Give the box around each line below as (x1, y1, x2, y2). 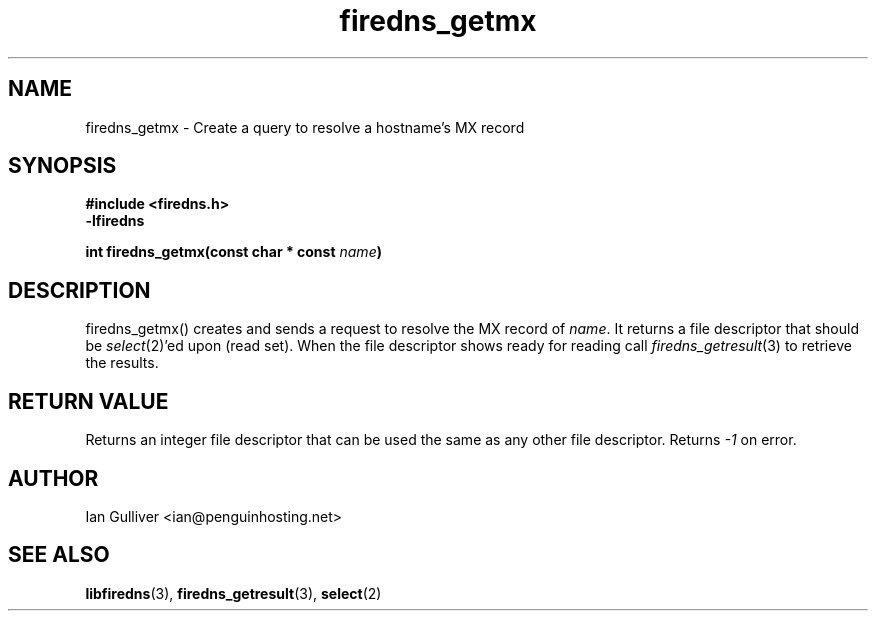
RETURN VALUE (8, 388, 169, 414)
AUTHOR (8, 465, 99, 491)
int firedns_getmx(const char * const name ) (85, 243, 382, 261)
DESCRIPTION (8, 277, 151, 303)
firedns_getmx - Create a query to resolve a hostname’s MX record (85, 118, 525, 136)
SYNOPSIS (8, 153, 117, 179)
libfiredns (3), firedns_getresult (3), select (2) (85, 584, 382, 602)
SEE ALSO (8, 542, 110, 568)
